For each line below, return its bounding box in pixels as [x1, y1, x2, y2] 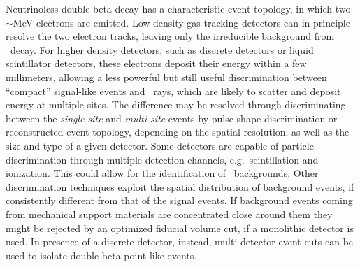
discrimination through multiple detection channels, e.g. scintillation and [6, 152, 319, 166]
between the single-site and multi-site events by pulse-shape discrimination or [6, 110, 338, 125]
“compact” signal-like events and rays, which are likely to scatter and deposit [6, 83, 341, 98]
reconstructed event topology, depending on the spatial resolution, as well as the [6, 124, 350, 139]
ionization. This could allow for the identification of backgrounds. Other [6, 166, 319, 180]
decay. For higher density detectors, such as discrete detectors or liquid [10, 42, 314, 57]
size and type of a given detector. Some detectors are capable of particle [6, 138, 314, 152]
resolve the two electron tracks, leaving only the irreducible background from [6, 29, 335, 43]
